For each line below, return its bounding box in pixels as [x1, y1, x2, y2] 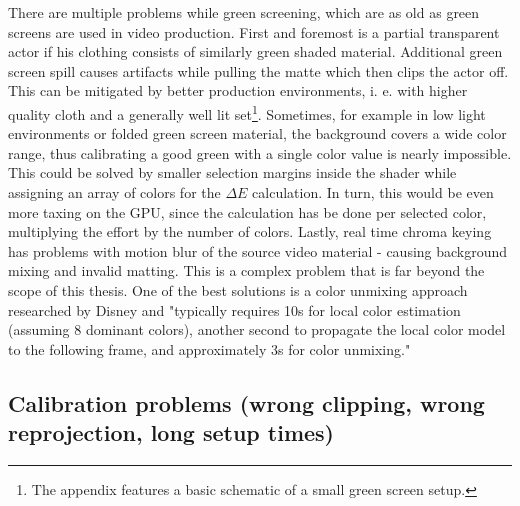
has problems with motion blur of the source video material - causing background [8, 240, 508, 261]
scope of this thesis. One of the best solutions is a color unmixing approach [8, 279, 468, 300]
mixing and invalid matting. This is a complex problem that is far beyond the [8, 260, 485, 281]
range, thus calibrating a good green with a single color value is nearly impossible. [8, 142, 512, 163]
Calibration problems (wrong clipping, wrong [8, 387, 485, 418]
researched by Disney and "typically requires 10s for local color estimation [8, 299, 461, 320]
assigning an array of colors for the [8, 182, 221, 202]
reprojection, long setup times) [8, 417, 335, 448]
